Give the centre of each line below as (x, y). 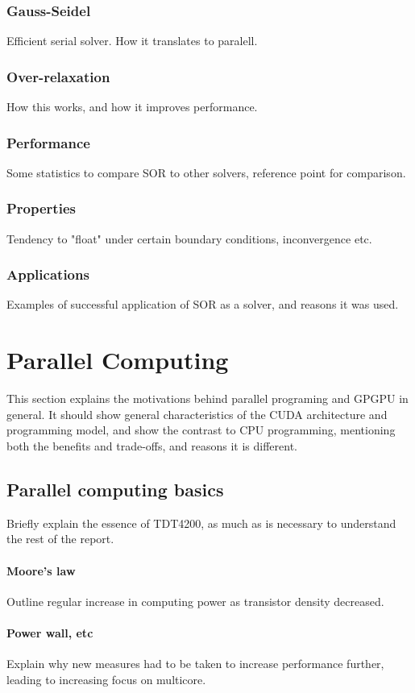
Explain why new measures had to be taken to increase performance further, (195, 664)
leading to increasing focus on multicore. (106, 679)
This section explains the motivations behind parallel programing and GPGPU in (207, 398)
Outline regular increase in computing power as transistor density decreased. (195, 601)
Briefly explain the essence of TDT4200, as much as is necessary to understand (201, 523)
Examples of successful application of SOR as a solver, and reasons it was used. (203, 304)
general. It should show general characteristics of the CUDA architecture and (197, 414)
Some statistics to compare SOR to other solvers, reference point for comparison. (206, 172)
